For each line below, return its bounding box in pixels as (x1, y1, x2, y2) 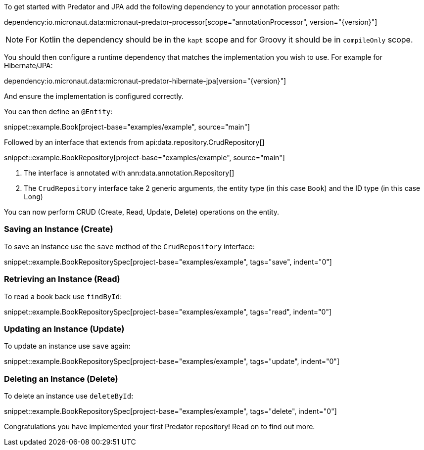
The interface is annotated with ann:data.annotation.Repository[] (24, 169, 235, 177)
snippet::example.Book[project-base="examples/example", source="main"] (4, 123, 250, 131)
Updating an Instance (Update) (4, 323, 125, 334)
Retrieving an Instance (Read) (4, 274, 120, 284)
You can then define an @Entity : (4, 107, 113, 116)
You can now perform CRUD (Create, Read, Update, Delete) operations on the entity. (4, 208, 280, 216)
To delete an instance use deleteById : (4, 392, 134, 400)
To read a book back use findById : (4, 292, 122, 301)
